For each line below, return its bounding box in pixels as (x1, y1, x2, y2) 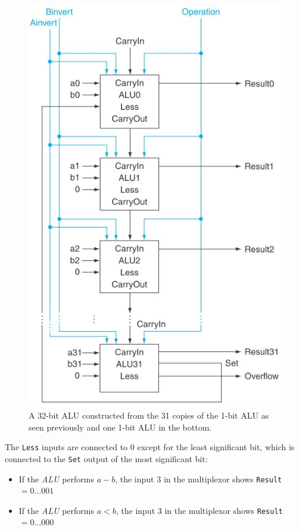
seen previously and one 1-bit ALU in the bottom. (29, 420, 212, 433)
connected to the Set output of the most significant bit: (5, 452, 208, 464)
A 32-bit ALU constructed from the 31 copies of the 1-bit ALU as (29, 409, 269, 421)
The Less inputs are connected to (5, 441, 128, 453)
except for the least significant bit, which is (137, 441, 295, 453)
